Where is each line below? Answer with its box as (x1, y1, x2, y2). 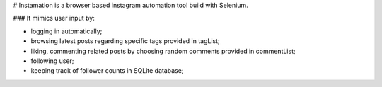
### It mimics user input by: (13, 14, 95, 23)
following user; (30, 57, 74, 65)
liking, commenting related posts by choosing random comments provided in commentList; (30, 47, 296, 55)
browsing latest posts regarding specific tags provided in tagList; (30, 37, 220, 45)
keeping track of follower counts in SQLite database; (30, 66, 184, 75)
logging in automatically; (30, 27, 103, 35)
